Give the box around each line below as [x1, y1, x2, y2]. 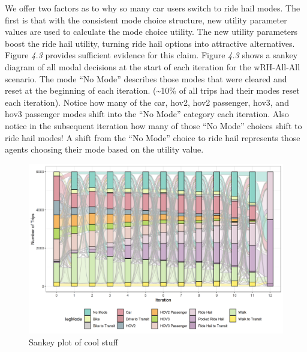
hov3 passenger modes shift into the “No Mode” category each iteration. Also [5, 108, 289, 120]
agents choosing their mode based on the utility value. [5, 143, 204, 156]
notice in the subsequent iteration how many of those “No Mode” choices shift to [5, 119, 302, 132]
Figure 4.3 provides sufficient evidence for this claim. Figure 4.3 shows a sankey [5, 49, 298, 61]
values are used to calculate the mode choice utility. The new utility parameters [5, 25, 297, 38]
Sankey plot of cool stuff [29, 335, 118, 348]
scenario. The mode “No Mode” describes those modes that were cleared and [5, 72, 287, 85]
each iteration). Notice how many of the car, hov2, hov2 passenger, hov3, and [5, 96, 289, 108]
